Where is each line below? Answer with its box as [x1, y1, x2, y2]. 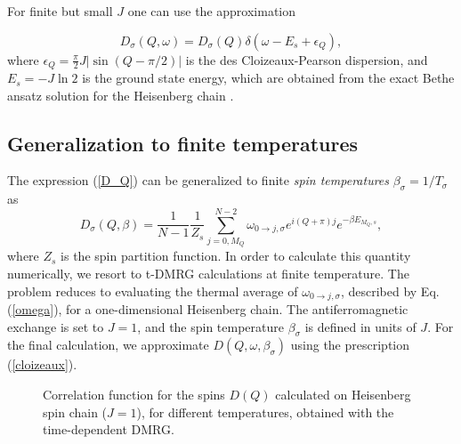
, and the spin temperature [137, 317, 285, 335]
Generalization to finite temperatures [7, 129, 359, 157]
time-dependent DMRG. [43, 420, 174, 439]
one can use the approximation [127, 2, 296, 20]
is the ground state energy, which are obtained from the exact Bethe [82, 69, 455, 87]
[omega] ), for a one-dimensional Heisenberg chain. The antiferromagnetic [12, 300, 408, 318]
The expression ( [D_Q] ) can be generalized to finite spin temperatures [7, 171, 390, 190]
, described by [340, 281, 417, 300]
